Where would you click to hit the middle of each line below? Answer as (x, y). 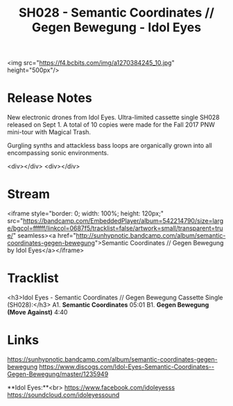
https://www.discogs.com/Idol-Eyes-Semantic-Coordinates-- (127, 367)
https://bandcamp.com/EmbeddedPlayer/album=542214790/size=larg (123, 221)
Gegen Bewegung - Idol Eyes (116, 27)
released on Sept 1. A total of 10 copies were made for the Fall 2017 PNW (111, 125)
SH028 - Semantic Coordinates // (116, 13)
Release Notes (50, 98)
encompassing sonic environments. (58, 153)
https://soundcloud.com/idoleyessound (63, 395)
